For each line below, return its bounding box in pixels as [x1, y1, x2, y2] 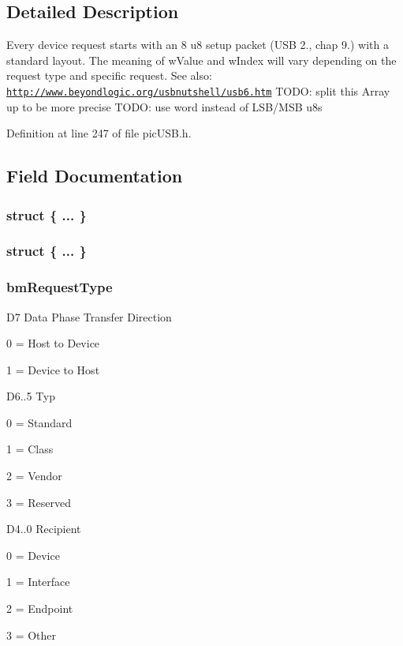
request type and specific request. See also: [6, 67, 212, 84]
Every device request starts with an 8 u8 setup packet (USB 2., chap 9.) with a [6, 36, 389, 53]
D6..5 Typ [6, 388, 56, 404]
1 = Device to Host [6, 361, 100, 377]
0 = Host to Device [6, 335, 100, 351]
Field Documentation [6, 163, 183, 188]
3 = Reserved [6, 494, 71, 510]
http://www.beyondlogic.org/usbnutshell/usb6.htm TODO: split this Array [6, 82, 390, 99]
